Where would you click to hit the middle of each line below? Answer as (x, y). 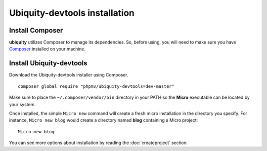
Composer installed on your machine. (47, 49)
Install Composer (36, 30)
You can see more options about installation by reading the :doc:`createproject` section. (98, 143)
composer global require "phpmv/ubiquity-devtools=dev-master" (96, 86)
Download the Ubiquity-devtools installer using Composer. (69, 75)
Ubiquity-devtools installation (72, 13)
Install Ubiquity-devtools (48, 63)
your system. (22, 104)
